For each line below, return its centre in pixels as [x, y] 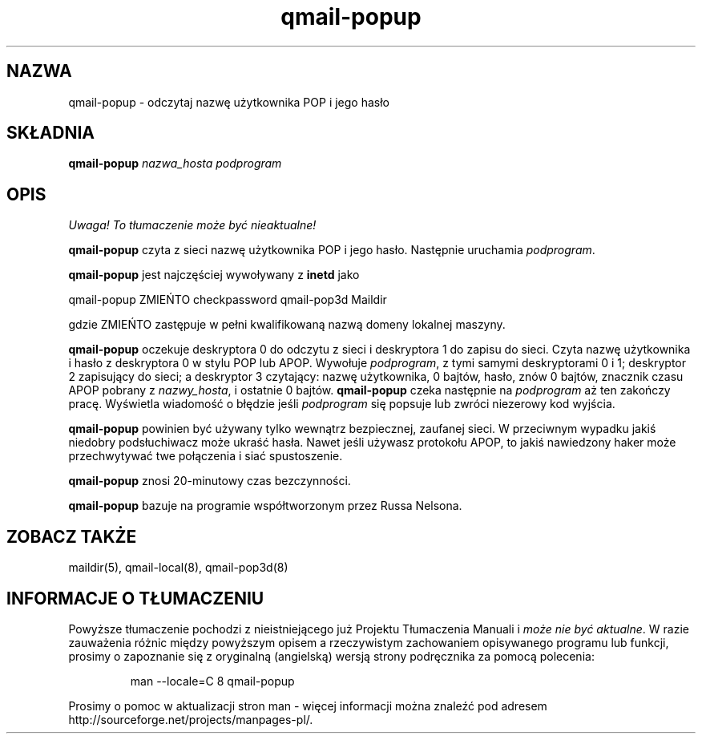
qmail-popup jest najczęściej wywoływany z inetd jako [214, 275]
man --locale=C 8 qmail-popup [212, 681]
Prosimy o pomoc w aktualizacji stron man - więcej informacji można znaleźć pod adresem [308, 706]
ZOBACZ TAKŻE [72, 536]
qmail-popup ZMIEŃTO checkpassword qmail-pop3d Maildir [228, 300]
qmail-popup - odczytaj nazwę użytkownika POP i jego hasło [229, 102]
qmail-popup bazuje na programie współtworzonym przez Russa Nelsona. [265, 506]
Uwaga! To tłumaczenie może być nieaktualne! [192, 225]
